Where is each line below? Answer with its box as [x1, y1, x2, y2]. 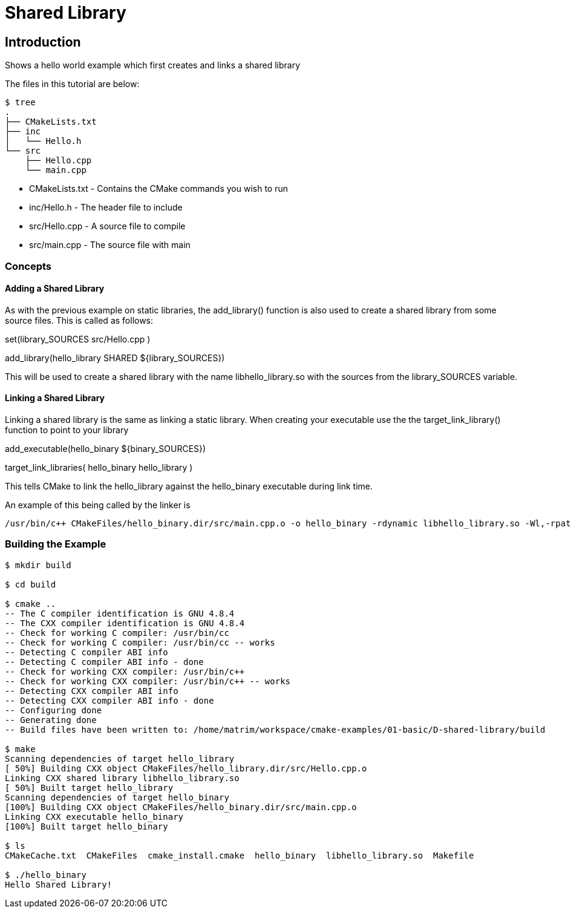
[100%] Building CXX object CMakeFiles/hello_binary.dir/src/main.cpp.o [5, 802, 357, 812]
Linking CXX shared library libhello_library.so [5, 773, 240, 783]
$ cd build [5, 579, 56, 589]
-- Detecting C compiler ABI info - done [5, 656, 204, 667]
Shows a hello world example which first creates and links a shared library [5, 60, 301, 71]
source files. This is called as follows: [5, 315, 154, 326]
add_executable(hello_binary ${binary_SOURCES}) [5, 443, 206, 454]
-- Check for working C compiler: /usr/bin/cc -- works [5, 637, 275, 647]
